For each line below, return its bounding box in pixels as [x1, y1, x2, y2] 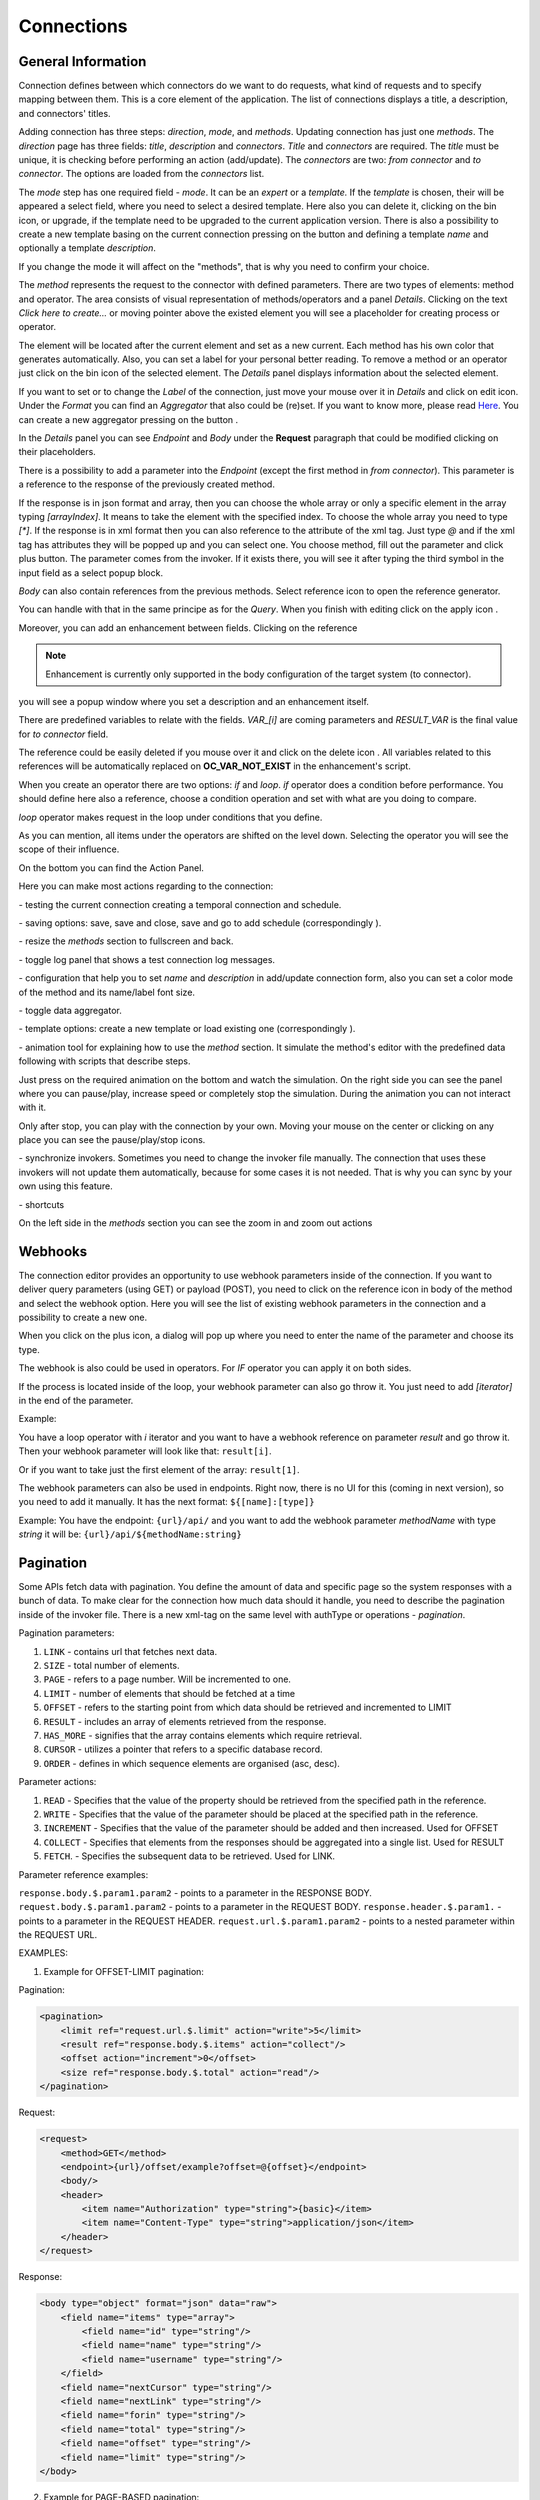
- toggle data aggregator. [18, 1004, 122, 1016]
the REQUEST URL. [18, 1929, 98, 1941]
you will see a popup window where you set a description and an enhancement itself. [18, 695, 370, 707]
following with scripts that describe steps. [18, 1055, 191, 1067]
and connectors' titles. [18, 107, 111, 119]
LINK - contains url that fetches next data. [43, 1645, 218, 1657]
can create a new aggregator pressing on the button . [18, 413, 239, 425]
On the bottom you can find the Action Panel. [18, 861, 205, 874]
